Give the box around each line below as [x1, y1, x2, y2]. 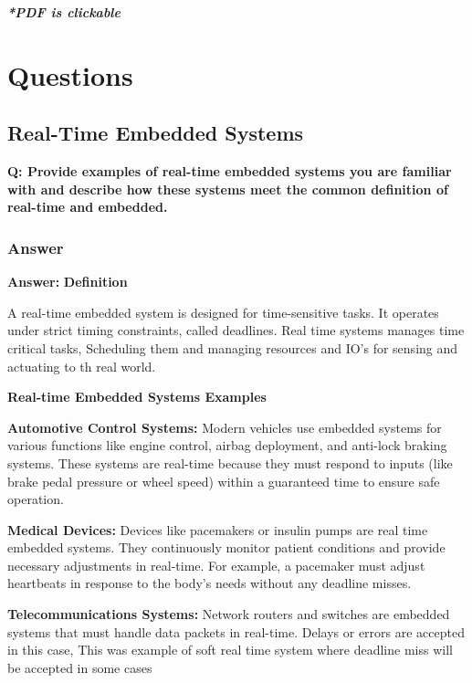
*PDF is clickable [7, 3, 121, 21]
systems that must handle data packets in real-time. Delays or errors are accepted [7, 622, 466, 641]
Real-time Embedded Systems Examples [7, 387, 267, 406]
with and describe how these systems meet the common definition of [7, 179, 448, 198]
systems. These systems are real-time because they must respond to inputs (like [7, 453, 453, 472]
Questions [7, 56, 133, 93]
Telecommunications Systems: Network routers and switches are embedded [7, 604, 450, 624]
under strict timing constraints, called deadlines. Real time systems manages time [7, 320, 465, 340]
